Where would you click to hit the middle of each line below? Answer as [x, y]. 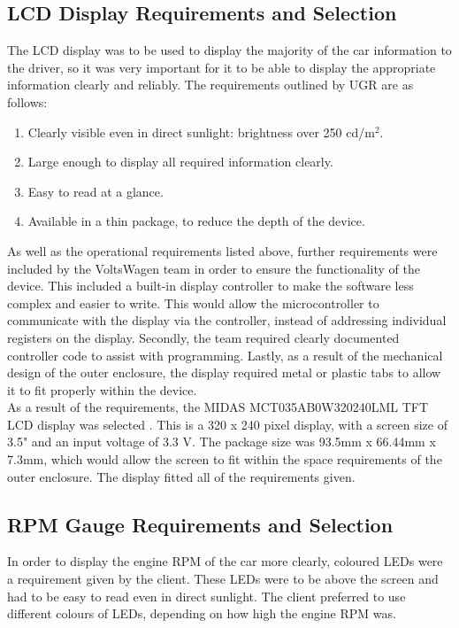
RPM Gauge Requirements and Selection [200, 524]
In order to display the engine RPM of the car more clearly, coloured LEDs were [225, 561]
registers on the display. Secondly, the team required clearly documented [203, 337]
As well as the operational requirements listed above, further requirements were [222, 250]
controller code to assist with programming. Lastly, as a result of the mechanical [225, 355]
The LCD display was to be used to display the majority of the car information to [229, 50]
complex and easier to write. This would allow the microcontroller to [193, 302]
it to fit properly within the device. [102, 389]
